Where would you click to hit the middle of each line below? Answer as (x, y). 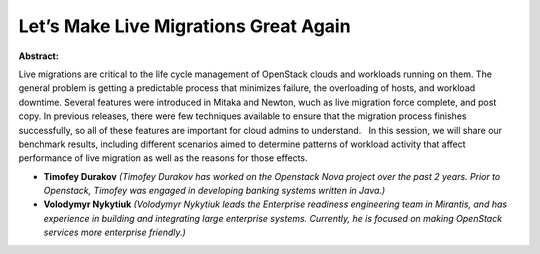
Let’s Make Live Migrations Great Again (184, 26)
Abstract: (38, 56)
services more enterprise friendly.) (115, 232)
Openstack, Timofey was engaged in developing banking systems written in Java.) (214, 191)
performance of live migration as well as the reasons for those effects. (163, 158)
